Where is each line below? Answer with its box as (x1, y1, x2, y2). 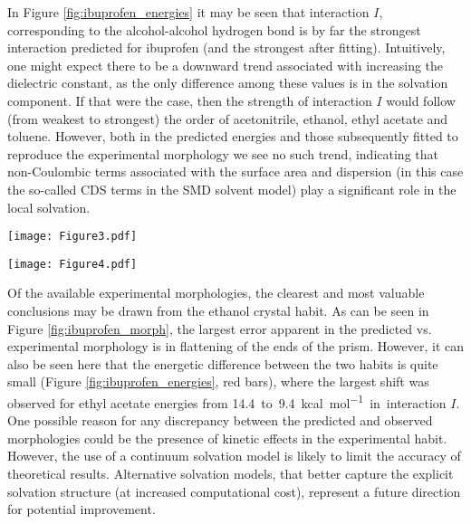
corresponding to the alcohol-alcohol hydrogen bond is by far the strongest (7, 20, 421, 39)
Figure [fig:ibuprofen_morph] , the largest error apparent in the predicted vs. (7, 319, 432, 338)
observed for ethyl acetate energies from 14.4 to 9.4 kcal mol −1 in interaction (7, 391, 447, 412)
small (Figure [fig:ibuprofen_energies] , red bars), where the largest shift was (7, 372, 429, 391)
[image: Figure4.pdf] (7, 257, 138, 271)
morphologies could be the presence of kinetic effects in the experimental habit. (7, 428, 447, 447)
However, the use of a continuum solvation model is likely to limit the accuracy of (7, 446, 461, 465)
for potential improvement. (7, 500, 156, 519)
